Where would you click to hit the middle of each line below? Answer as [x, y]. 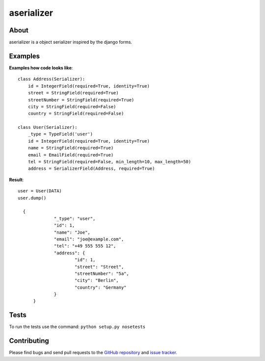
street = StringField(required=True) [73, 93]
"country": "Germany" [101, 287]
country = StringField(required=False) [76, 114]
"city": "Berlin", [96, 281]
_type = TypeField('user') [60, 134]
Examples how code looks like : [41, 68]
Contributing [29, 341]
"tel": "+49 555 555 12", [85, 246]
